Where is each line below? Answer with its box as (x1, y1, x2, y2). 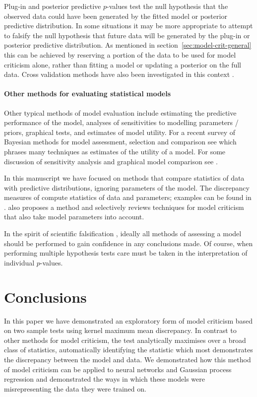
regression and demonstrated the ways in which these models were (4, 374, 205, 384)
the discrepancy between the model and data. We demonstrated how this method (4, 354, 251, 364)
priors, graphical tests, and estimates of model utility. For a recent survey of (4, 127, 236, 137)
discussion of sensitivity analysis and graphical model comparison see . (4, 156, 218, 166)
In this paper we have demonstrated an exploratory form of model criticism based (4, 315, 253, 326)
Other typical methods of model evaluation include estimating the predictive (4, 107, 237, 118)
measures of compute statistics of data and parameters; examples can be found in (4, 192, 252, 202)
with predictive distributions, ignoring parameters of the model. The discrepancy (4, 182, 250, 193)
